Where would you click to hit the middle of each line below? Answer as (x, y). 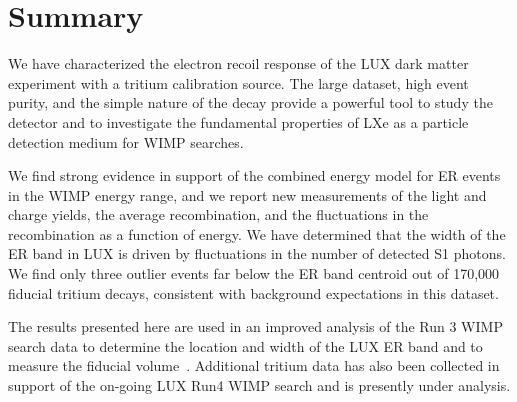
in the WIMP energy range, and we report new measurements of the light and (247, 194)
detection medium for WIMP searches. (126, 141)
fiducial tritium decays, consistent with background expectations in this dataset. (253, 292)
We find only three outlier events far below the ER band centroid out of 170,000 (254, 273)
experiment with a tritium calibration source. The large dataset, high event (238, 82)
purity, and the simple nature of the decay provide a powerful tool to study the (250, 102)
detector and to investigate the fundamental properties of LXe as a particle (238, 121)
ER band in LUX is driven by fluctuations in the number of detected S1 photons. (257, 253)
